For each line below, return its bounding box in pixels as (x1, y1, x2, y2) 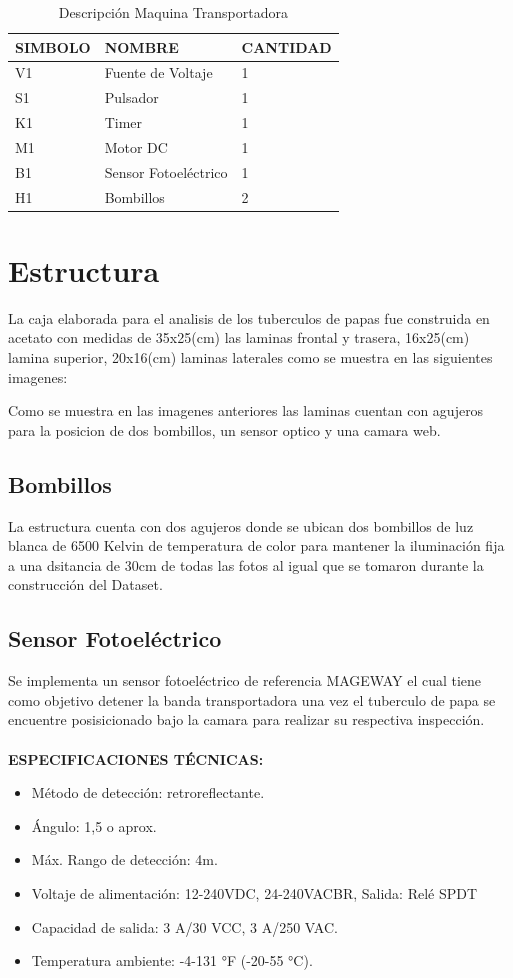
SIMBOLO (15, 36, 91, 57)
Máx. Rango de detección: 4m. (31, 849, 218, 870)
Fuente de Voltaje (104, 62, 213, 83)
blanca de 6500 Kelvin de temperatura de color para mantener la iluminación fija (8, 535, 505, 556)
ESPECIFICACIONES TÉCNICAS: (8, 748, 264, 769)
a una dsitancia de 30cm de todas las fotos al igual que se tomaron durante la (8, 554, 484, 575)
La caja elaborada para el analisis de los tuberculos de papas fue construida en (8, 307, 490, 328)
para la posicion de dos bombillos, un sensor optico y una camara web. (8, 419, 441, 440)
